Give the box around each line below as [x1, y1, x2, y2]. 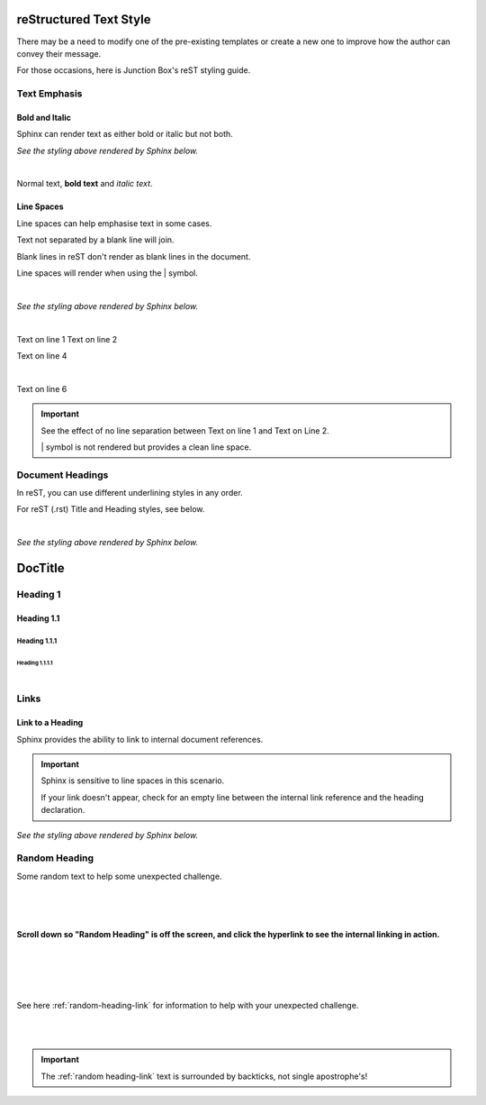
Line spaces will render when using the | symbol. [16, 267, 198, 279]
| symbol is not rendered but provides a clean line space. [40, 442, 252, 452]
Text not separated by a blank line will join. [16, 234, 175, 245]
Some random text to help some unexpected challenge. [16, 871, 222, 881]
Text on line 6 [16, 383, 67, 394]
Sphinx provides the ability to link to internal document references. [16, 734, 264, 744]
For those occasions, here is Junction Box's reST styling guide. [16, 65, 251, 76]
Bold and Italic [16, 112, 72, 123]
